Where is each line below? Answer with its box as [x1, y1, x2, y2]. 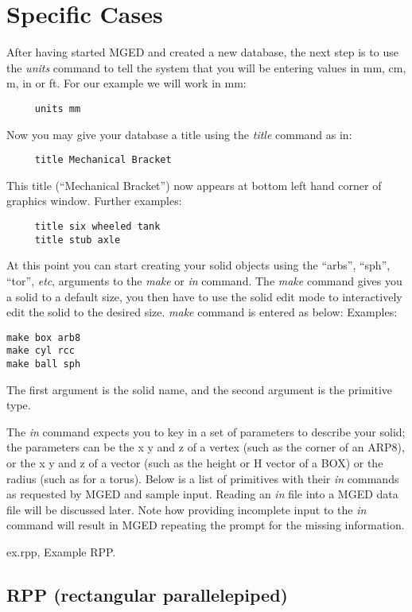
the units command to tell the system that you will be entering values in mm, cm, [6, 59, 406, 76]
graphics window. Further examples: [6, 192, 182, 209]
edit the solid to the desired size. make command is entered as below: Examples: [6, 304, 398, 320]
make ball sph [6, 358, 81, 370]
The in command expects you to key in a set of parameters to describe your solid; [6, 423, 406, 440]
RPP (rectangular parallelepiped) [6, 582, 288, 606]
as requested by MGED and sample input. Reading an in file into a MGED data [6, 486, 398, 502]
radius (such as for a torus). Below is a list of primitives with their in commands [6, 470, 399, 486]
